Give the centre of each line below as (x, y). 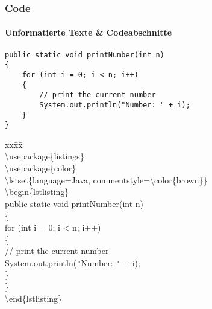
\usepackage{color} (41, 168)
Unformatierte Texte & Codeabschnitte (89, 32)
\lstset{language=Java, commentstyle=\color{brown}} (106, 180)
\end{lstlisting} (34, 298)
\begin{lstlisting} (37, 192)
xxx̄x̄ (14, 144)
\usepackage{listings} (45, 156)
